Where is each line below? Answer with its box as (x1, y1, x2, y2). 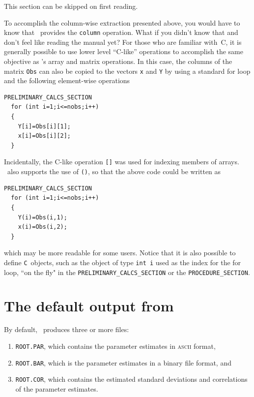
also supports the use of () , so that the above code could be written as (7, 166, 221, 177)
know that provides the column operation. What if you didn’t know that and (4, 27, 238, 37)
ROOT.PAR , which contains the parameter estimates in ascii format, (15, 340, 216, 351)
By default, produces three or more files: (4, 324, 129, 335)
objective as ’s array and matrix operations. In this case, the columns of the (4, 56, 232, 66)
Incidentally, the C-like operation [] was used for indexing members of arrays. (4, 156, 239, 167)
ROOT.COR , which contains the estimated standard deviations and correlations (15, 374, 248, 384)
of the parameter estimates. (15, 383, 98, 394)
